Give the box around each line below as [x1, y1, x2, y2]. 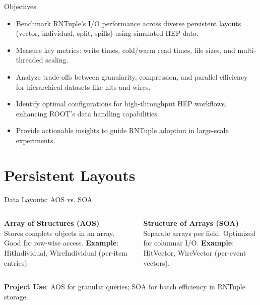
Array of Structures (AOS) [4, 218, 100, 228]
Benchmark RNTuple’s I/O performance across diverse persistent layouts [16, 18, 241, 28]
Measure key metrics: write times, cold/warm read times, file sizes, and [16, 44, 235, 55]
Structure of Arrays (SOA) [143, 218, 239, 228]
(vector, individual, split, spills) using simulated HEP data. [16, 28, 199, 38]
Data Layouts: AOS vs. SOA [4, 194, 93, 204]
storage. [4, 291, 28, 301]
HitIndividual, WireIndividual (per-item [4, 248, 127, 258]
